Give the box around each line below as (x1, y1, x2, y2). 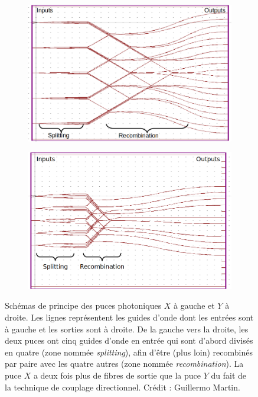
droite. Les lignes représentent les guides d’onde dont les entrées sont (5, 310, 254, 323)
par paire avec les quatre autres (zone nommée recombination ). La (5, 357, 244, 370)
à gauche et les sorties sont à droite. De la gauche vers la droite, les (5, 322, 249, 335)
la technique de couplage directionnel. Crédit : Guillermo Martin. (5, 380, 240, 393)
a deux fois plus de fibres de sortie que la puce (33, 369, 201, 381)
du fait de (211, 369, 247, 381)
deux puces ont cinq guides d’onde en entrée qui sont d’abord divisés (5, 334, 253, 347)
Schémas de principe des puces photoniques (5, 299, 162, 312)
